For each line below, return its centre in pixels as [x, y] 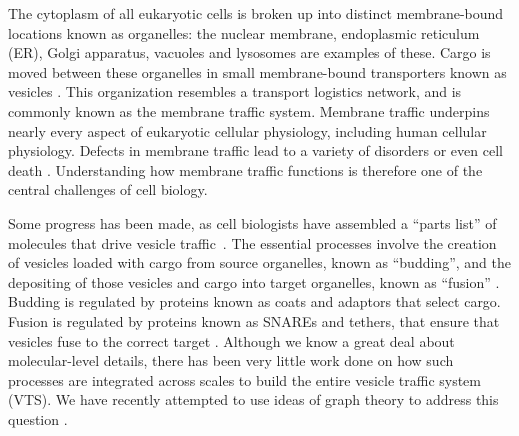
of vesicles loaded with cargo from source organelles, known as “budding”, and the [259, 262]
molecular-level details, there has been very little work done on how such [231, 360]
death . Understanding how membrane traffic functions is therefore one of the [245, 169]
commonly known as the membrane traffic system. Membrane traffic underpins [249, 110]
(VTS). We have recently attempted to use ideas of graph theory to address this [253, 399]
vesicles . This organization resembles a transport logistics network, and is [235, 91]
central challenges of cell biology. [108, 189]
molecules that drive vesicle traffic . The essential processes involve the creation [252, 242]
